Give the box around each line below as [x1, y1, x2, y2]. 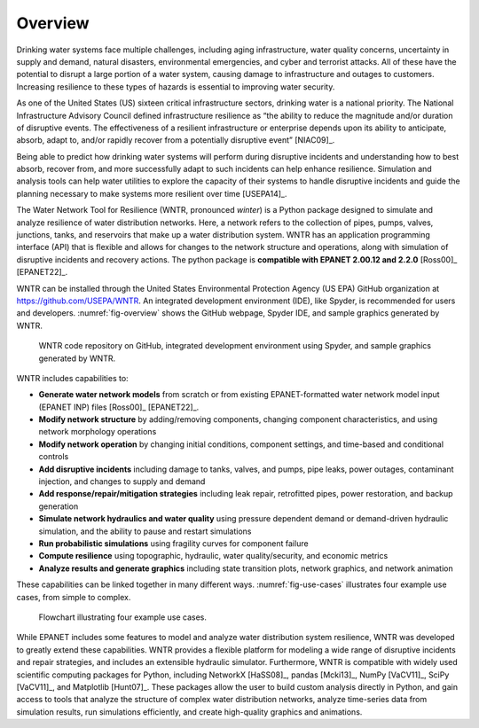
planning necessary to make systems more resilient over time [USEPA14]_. [16, 188, 287, 199]
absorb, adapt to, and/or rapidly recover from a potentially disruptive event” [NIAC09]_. [16, 135, 335, 145]
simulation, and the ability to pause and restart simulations [38, 526, 252, 536]
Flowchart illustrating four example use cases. [38, 612, 208, 622]
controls [38, 451, 69, 462]
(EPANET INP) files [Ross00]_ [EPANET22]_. [38, 402, 200, 412]
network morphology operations [38, 427, 157, 437]
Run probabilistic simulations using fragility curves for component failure [38, 538, 310, 549]
